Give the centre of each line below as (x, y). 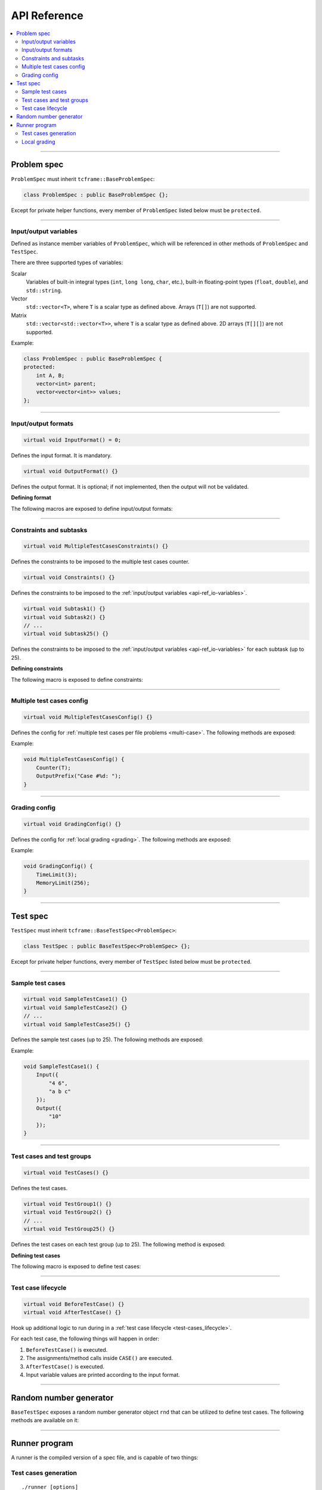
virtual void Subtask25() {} (66, 634)
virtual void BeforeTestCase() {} (74, 1304)
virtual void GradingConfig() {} (72, 824)
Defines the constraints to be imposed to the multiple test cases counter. (100, 562)
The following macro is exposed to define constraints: (77, 679)
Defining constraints (37, 669)
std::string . (44, 290)
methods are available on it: (45, 1420)
